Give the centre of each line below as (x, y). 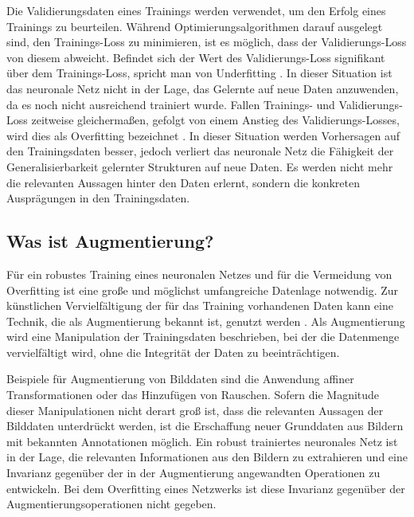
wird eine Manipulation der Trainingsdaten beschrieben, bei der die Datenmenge (203, 337)
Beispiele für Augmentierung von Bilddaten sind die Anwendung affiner (180, 379)
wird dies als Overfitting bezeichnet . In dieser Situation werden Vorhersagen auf (203, 135)
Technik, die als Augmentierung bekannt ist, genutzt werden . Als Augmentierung (206, 321)
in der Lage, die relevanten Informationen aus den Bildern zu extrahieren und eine (207, 457)
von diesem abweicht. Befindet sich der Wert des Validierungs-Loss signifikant (196, 57)
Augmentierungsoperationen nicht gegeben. (111, 504)
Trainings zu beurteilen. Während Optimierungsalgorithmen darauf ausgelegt (195, 26)
